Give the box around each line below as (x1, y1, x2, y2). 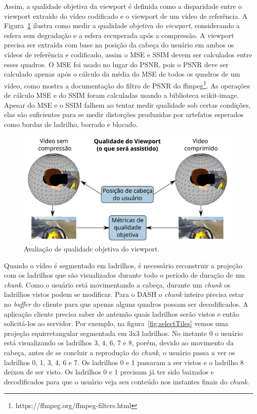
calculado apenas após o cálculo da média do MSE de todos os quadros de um (4, 69, 240, 79)
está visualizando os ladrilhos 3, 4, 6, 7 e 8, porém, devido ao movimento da (4, 337, 234, 348)
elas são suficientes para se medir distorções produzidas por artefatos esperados (4, 109, 244, 120)
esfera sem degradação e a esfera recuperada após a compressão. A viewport (4, 30, 234, 40)
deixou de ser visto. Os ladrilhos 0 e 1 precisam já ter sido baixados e (4, 367, 214, 377)
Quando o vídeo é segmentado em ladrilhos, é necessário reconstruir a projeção (4, 260, 243, 270)
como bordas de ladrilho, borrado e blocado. (4, 119, 138, 129)
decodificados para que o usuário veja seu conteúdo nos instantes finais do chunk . (4, 376, 250, 386)
